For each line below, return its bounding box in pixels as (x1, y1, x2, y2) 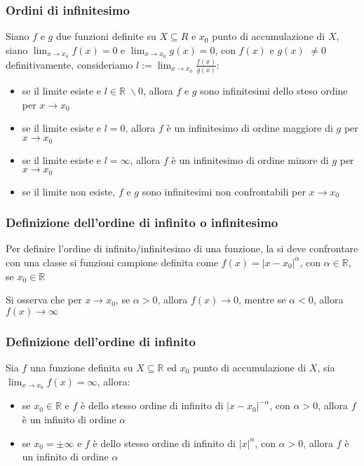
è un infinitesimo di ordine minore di (171, 152, 329, 167)
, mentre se (238, 292, 286, 307)
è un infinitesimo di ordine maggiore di (166, 121, 333, 135)
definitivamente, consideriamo (6, 57, 133, 71)
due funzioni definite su (55, 29, 156, 43)
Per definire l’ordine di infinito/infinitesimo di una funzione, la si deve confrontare (6, 241, 358, 256)
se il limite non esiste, (22, 184, 116, 198)
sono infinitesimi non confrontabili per (142, 184, 306, 198)
